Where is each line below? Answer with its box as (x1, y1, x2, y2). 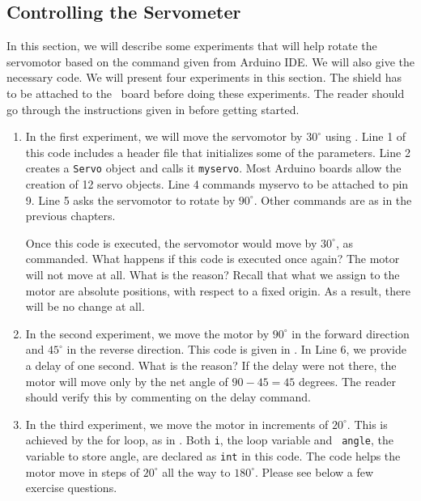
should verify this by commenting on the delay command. (25, 388, 311, 405)
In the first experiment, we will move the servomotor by (25, 128, 303, 145)
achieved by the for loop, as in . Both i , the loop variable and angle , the (25, 431, 393, 448)
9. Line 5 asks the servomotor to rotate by (25, 191, 236, 208)
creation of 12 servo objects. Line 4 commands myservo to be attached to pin (25, 176, 409, 193)
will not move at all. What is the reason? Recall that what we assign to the (25, 265, 400, 282)
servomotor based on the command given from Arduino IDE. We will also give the (6, 53, 415, 70)
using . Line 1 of (325, 128, 406, 145)
